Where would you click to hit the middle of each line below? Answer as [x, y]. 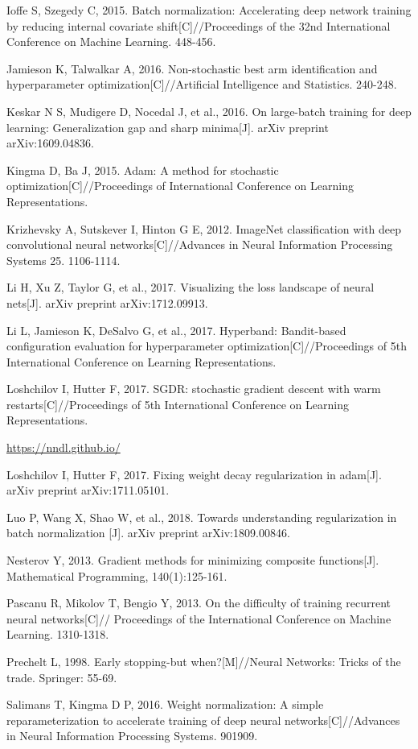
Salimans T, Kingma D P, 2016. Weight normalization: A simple [165, 704]
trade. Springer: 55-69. [62, 677]
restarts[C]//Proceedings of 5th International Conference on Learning [178, 404]
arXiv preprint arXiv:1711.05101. [88, 490]
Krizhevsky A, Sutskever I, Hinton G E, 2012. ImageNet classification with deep [204, 228]
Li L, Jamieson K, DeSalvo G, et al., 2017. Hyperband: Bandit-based [176, 330]
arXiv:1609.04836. [50, 143]
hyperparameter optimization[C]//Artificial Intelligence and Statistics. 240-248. [202, 84]
